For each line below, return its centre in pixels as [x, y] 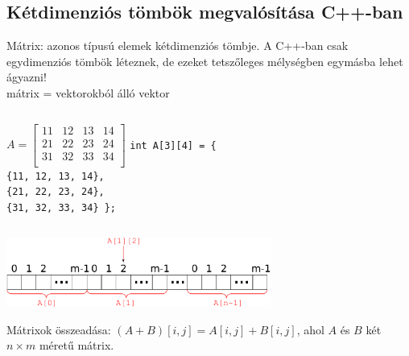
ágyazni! [27, 77]
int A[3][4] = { [173, 145]
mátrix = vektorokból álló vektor [88, 92]
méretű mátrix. [76, 345]
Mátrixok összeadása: [59, 329]
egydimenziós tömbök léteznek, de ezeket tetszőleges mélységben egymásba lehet [205, 61]
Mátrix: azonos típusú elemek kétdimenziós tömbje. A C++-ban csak [178, 46]
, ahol [310, 329]
